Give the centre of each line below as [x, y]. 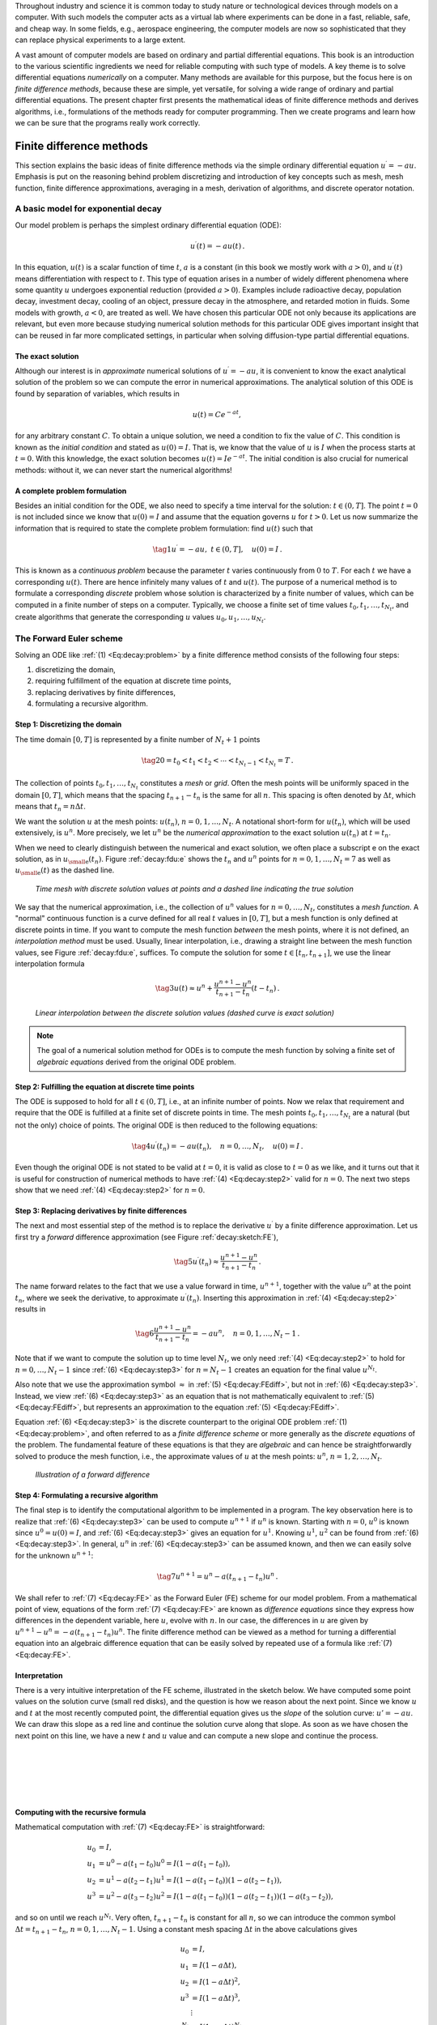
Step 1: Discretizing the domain [68, 724]
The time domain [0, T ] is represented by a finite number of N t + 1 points [138, 740]
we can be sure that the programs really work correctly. [108, 122]
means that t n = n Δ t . [51, 808]
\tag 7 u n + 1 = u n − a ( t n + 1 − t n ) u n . [217, 1577]
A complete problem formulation [71, 491]
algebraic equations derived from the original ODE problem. [136, 1062]
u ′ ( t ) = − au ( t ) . [218, 245]
